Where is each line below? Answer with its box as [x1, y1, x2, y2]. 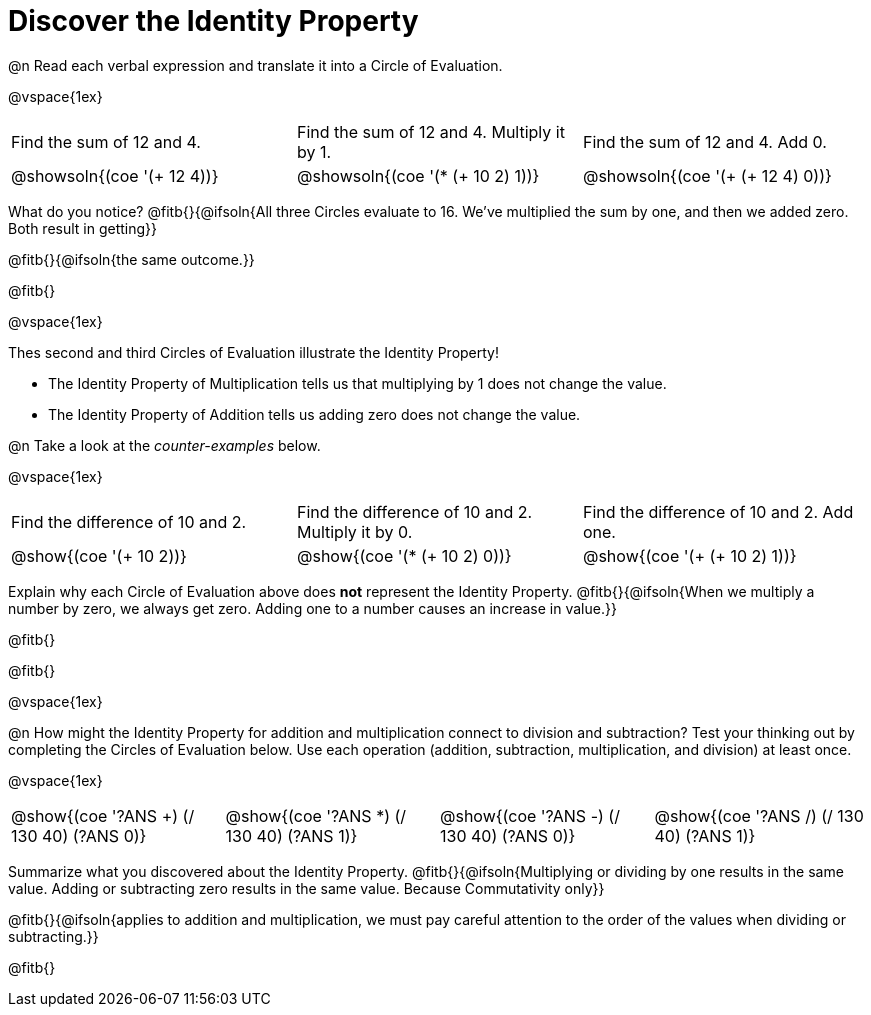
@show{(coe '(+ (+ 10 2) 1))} [582, 545, 797, 566]
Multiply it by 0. [296, 521, 413, 542]
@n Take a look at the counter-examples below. [8, 436, 321, 454]
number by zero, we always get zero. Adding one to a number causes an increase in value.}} [8, 599, 617, 617]
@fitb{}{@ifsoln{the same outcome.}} [8, 250, 255, 268]
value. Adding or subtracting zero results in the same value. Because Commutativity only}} [8, 879, 605, 897]
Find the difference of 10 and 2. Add [582, 501, 854, 522]
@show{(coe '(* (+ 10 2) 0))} [296, 545, 512, 566]
